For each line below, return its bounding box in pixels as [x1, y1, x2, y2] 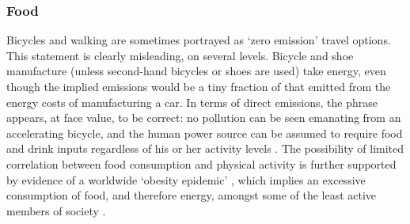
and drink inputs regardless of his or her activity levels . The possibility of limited [6, 140, 404, 157]
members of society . [6, 202, 106, 218]
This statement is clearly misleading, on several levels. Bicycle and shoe [6, 47, 354, 63]
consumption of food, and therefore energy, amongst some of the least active [6, 187, 377, 203]
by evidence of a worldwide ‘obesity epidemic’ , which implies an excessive [6, 171, 366, 188]
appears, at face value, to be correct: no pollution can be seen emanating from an [6, 109, 401, 126]
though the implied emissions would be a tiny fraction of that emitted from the [6, 78, 391, 94]
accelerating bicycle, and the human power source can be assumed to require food [6, 124, 403, 141]
